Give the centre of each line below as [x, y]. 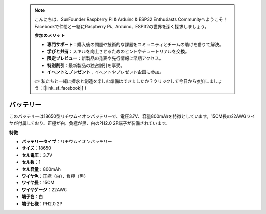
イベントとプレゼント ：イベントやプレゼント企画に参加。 [105, 72]
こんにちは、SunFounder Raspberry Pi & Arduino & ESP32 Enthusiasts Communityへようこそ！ [131, 19]
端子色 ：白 [32, 197]
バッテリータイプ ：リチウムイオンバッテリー [67, 141]
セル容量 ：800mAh [41, 169]
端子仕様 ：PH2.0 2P [42, 203]
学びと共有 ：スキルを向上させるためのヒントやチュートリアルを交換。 [118, 51]
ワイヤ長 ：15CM [38, 183]
